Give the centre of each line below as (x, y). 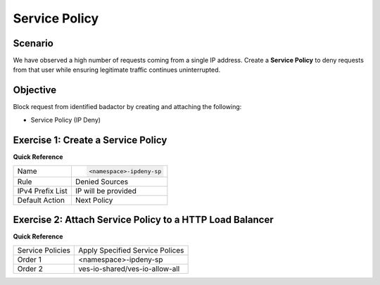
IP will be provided (106, 191)
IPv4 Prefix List (43, 191)
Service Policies (44, 250)
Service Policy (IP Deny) (66, 120)
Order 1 (29, 259)
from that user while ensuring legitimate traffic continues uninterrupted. (117, 70)
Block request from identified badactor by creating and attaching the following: (127, 107)
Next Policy (94, 200)
